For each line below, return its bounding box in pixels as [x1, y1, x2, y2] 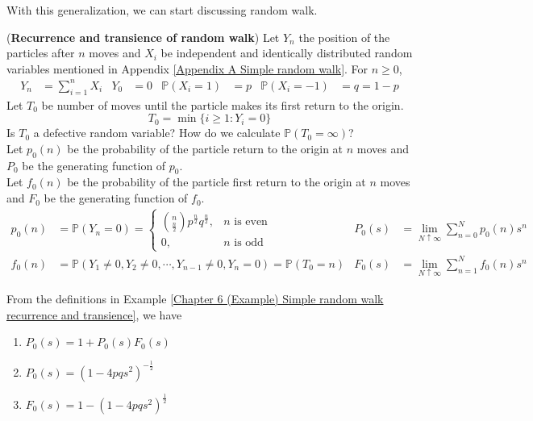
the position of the [298, 28, 390, 45]
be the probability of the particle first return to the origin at [67, 173, 366, 190]
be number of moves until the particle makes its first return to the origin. [41, 96, 404, 113]
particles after [6, 44, 75, 61]
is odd [234, 236, 264, 248]
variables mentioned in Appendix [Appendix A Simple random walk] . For [6, 60, 369, 77]
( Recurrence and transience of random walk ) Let [6, 28, 280, 45]
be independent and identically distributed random [160, 44, 413, 61]
